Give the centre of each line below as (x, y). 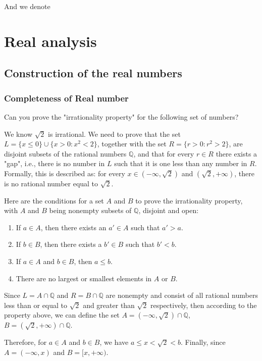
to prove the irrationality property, (189, 200)
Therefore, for (25, 342)
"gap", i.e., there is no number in (55, 163)
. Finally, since (203, 342)
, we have (114, 342)
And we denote (27, 6)
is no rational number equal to (51, 183)
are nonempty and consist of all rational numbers (182, 295)
